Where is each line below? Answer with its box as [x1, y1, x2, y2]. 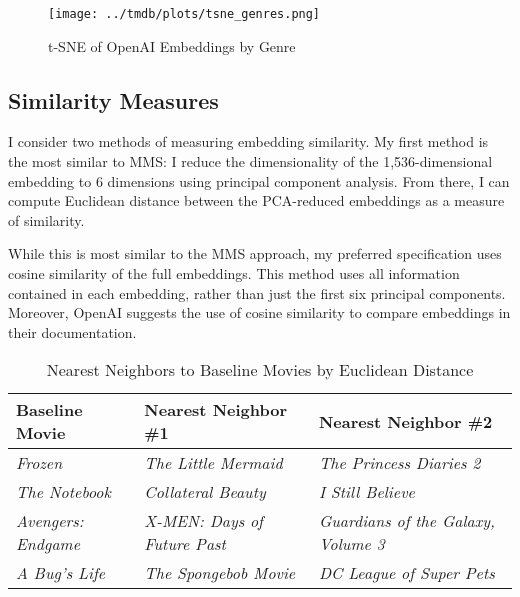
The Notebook [16, 480, 111, 504]
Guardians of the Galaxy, [318, 509, 495, 533]
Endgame [16, 532, 81, 556]
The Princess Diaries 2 [318, 451, 481, 475]
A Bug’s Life [16, 561, 106, 585]
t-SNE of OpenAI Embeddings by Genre [48, 35, 296, 56]
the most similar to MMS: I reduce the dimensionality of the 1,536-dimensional [8, 151, 493, 172]
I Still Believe [318, 480, 415, 504]
